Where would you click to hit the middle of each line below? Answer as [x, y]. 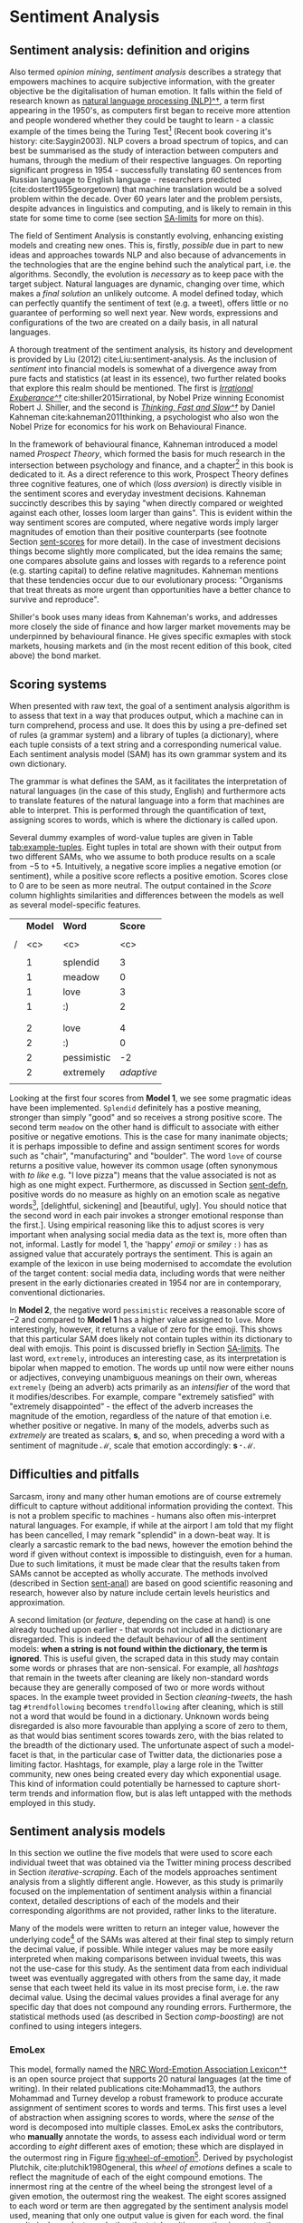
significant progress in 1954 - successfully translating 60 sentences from [146, 170]
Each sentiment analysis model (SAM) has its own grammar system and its [148, 754]
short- [269, 1783]
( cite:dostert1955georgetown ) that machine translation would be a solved [146, 189]
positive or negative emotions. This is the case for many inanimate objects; [149, 1137]
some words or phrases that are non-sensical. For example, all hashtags [144, 1668]
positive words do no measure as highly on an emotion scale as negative [145, 1195]
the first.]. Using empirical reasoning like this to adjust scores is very [137, 1225]
